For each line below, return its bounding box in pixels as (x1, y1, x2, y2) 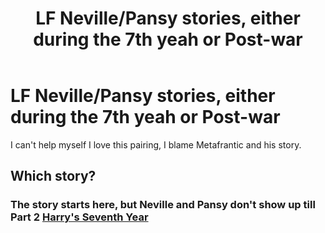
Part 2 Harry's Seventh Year (10, 210, 149, 224)
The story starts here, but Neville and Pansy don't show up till (10, 198, 316, 212)
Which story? (10, 168, 97, 185)
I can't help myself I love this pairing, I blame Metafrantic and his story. (10, 138, 302, 151)
